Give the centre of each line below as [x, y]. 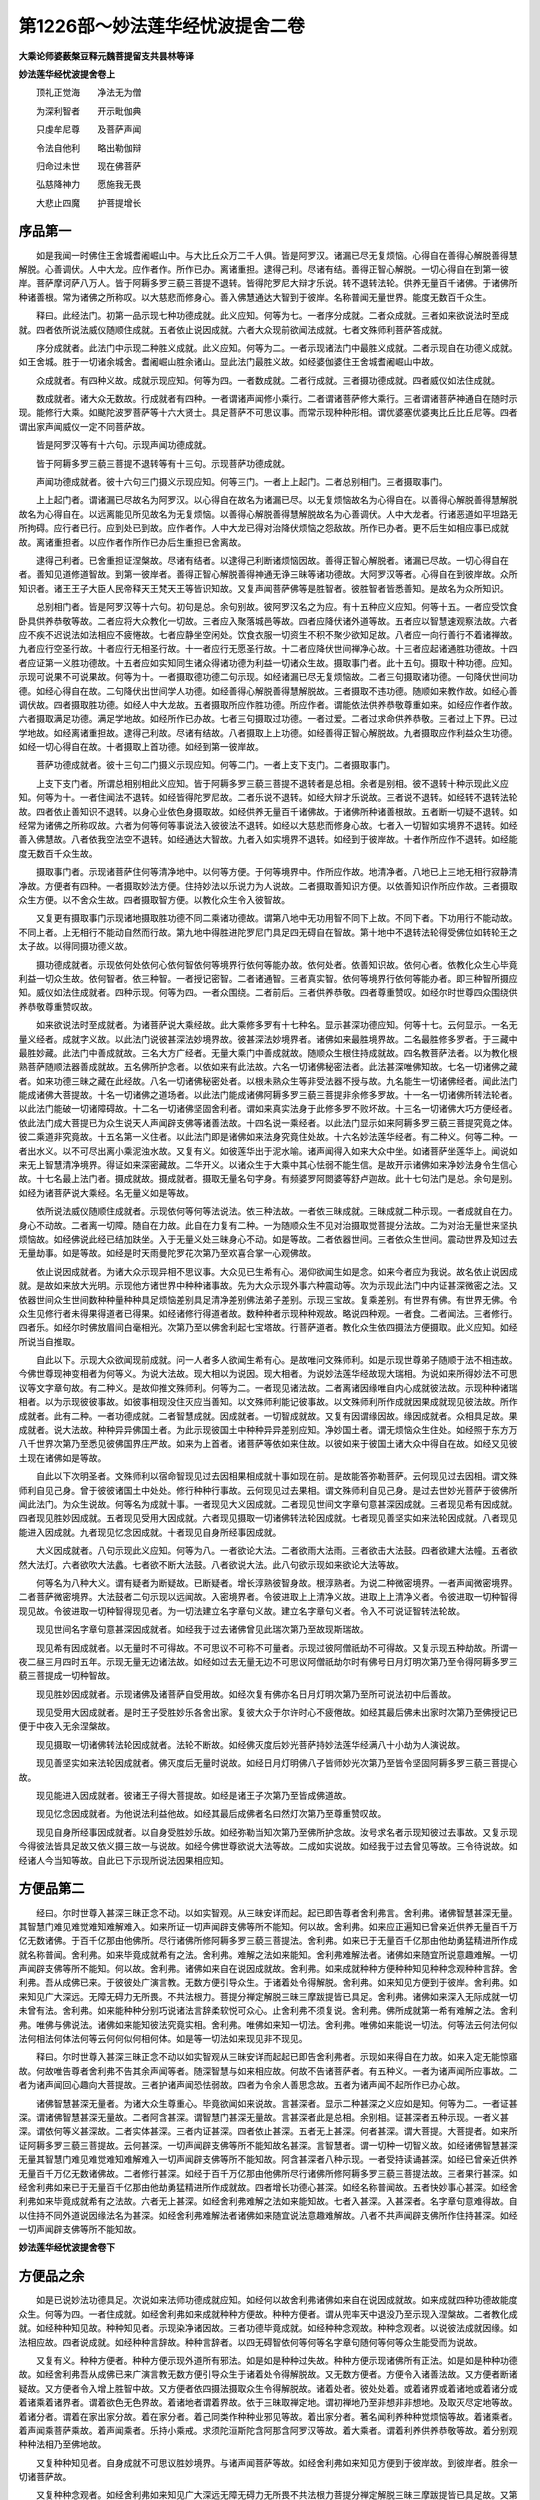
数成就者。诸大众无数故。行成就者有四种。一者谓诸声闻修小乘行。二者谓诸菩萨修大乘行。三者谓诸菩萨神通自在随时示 [276, 399]
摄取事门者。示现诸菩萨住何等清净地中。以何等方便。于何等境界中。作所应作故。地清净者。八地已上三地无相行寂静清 [276, 872]
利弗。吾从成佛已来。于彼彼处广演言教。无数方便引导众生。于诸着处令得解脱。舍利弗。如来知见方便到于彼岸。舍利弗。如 [268, 1982]
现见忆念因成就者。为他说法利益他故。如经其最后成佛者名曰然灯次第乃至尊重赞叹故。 [211, 1814]
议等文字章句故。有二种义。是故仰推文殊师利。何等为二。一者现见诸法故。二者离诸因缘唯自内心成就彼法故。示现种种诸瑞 [268, 1387]
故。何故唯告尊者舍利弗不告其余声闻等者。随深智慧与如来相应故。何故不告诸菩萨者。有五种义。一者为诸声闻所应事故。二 [268, 2071]
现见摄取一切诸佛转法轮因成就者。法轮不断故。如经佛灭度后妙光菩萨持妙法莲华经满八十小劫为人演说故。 [250, 1744]
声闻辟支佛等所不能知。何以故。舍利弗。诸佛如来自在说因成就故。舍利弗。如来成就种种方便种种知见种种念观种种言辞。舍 [268, 1969]
